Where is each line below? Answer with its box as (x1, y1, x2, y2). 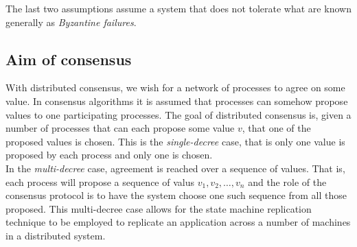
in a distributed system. (5, 228, 106, 242)
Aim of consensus (5, 48, 132, 69)
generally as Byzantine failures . (5, 14, 137, 29)
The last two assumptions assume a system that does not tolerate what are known (5, 1, 352, 15)
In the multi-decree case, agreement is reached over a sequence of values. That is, (5, 161, 345, 175)
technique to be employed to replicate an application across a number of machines (5, 215, 351, 229)
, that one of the (242, 121, 311, 135)
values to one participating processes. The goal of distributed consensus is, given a (5, 107, 352, 121)
